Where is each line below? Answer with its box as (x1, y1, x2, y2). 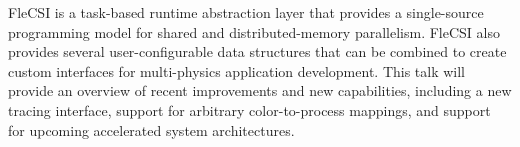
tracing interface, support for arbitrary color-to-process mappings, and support (8, 99, 491, 120)
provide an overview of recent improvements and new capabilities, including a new (8, 80, 512, 101)
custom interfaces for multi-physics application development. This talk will (8, 60, 466, 81)
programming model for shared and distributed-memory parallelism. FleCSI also (8, 21, 500, 42)
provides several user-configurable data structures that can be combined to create (8, 41, 507, 62)
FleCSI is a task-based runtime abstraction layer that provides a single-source (8, 2, 484, 22)
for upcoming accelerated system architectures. (8, 119, 295, 140)
